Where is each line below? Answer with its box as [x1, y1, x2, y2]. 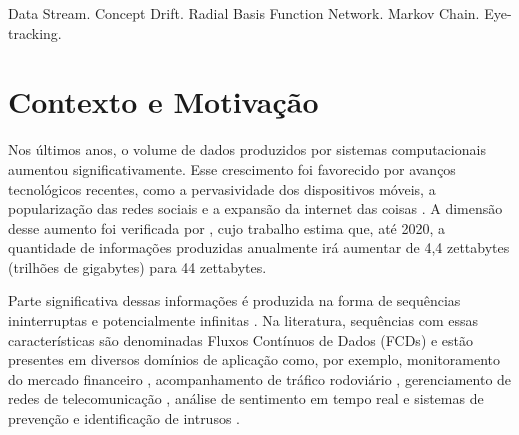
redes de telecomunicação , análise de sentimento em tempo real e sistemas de [8, 388, 484, 409]
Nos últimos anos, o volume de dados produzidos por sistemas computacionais [8, 139, 486, 160]
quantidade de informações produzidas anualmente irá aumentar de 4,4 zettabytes [8, 237, 510, 258]
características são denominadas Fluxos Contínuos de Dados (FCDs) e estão [8, 329, 474, 350]
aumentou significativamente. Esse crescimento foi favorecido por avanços [8, 158, 456, 179]
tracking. [8, 22, 62, 43]
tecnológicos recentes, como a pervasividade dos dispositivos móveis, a [8, 178, 436, 199]
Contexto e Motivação [8, 81, 319, 122]
